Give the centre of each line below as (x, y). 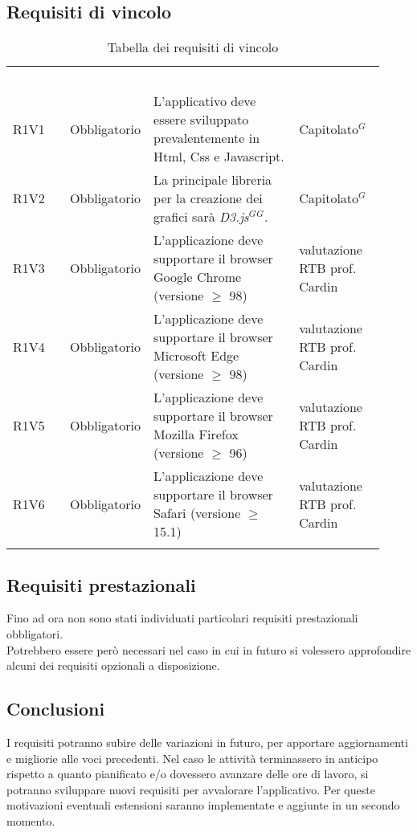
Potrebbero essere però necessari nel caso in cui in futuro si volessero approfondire (209, 649)
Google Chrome (198, 277)
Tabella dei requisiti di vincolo (193, 47)
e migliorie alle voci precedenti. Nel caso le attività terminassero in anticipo (192, 758)
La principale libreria (213, 180)
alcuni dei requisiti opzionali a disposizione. (113, 665)
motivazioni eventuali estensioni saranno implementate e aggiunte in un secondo (203, 805)
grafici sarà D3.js (201, 217)
